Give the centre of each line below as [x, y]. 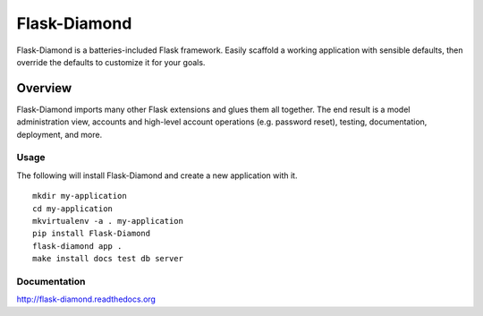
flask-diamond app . [77, 246]
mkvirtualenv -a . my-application [108, 221]
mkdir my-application [80, 196]
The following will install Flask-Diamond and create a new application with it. [157, 175]
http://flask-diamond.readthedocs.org [86, 299]
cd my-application [73, 209]
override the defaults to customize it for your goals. [111, 62]
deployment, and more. [59, 134]
